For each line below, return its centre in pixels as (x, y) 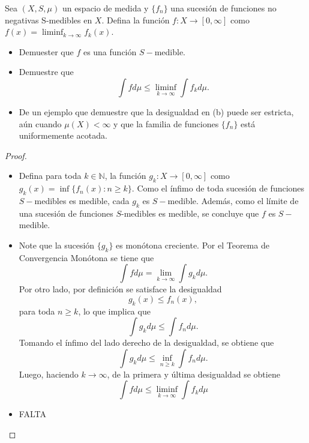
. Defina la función (136, 20)
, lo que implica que (114, 311)
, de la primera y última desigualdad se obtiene (193, 374)
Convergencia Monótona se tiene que (86, 257)
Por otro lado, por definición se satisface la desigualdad (120, 289)
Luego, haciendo (49, 374)
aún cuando (40, 123)
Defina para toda (50, 176)
